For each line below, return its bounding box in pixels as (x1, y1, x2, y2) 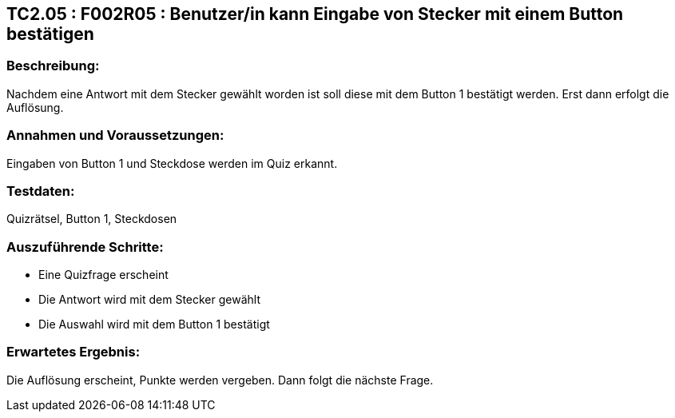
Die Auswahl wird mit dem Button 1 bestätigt (38, 317, 270, 332)
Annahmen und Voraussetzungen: (6, 127, 224, 144)
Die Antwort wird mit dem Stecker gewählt (38, 293, 261, 307)
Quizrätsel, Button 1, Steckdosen (6, 212, 177, 226)
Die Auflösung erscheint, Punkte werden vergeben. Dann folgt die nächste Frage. (6, 372, 434, 387)
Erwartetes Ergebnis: (6, 344, 141, 360)
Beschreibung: (6, 58, 100, 74)
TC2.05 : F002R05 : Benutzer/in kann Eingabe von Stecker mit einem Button (6, 4, 624, 24)
